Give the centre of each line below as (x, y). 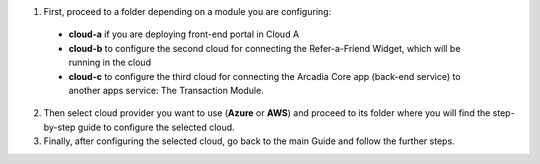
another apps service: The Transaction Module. (166, 90)
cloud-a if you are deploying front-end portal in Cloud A (184, 34)
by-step (59, 127)
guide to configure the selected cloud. (156, 127)
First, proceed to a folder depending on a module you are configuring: (187, 11)
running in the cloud (110, 62)
